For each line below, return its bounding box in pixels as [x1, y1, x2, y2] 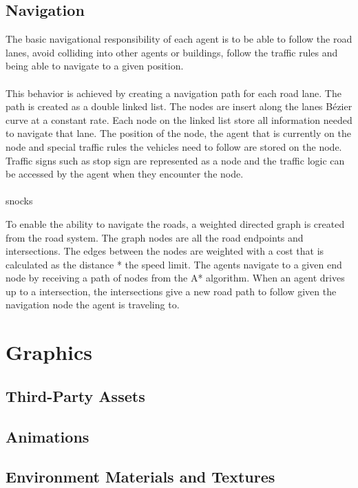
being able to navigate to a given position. [6, 59, 184, 73]
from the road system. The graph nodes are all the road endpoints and [6, 230, 304, 244]
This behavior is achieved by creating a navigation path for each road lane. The [6, 85, 341, 100]
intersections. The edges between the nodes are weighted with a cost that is [6, 244, 324, 258]
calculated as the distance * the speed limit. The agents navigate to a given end [6, 257, 342, 271]
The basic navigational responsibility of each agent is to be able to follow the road [6, 32, 352, 46]
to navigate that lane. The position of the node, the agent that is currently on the [6, 126, 351, 140]
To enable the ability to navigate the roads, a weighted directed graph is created [6, 216, 345, 231]
